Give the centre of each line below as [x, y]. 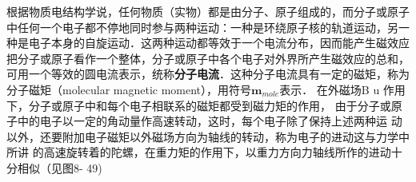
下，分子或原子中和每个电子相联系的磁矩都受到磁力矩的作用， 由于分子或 [199, 105]
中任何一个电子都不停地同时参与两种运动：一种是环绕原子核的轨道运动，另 [202, 27]
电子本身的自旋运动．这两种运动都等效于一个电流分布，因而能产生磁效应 [219, 43]
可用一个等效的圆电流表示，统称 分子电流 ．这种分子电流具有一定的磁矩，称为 [208, 74]
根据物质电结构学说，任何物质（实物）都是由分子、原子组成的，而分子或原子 [208, 11]
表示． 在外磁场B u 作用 [342, 89]
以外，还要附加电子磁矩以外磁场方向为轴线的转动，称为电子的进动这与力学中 [208, 136]
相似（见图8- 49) [60, 167]
